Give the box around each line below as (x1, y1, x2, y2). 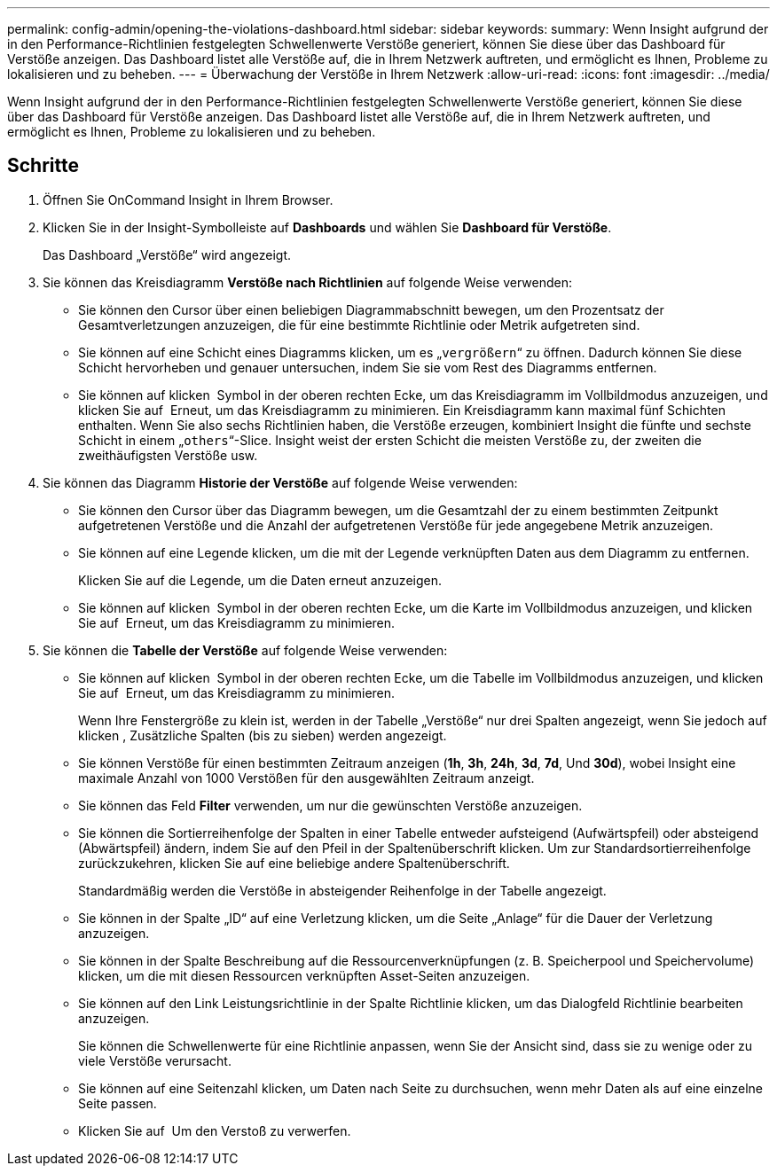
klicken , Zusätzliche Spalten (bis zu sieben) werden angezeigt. (78, 727, 447, 743)
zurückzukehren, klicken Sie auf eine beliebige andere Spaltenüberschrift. (78, 855, 510, 871)
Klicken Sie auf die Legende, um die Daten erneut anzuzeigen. (78, 572, 442, 588)
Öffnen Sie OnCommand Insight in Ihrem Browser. (43, 192, 334, 207)
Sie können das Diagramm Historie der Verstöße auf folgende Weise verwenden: (43, 474, 518, 490)
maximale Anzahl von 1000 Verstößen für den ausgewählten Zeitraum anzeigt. (78, 770, 535, 786)
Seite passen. (78, 1095, 157, 1111)
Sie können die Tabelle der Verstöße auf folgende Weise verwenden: (43, 642, 448, 658)
